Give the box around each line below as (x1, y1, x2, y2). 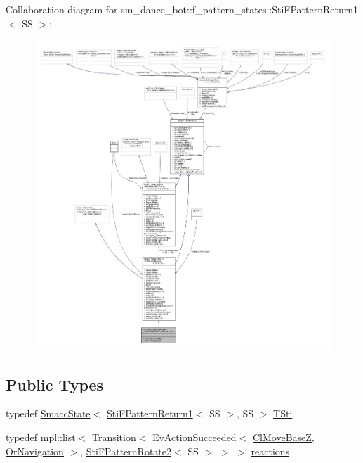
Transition (91, 429, 136, 444)
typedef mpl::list (6, 429, 76, 444)
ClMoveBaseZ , (252, 429, 315, 444)
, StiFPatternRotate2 (80, 443, 171, 458)
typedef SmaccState (6, 406, 91, 421)
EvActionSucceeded (152, 429, 237, 444)
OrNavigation (6, 443, 64, 458)
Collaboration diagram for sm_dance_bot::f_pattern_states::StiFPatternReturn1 (6, 2, 359, 16)
